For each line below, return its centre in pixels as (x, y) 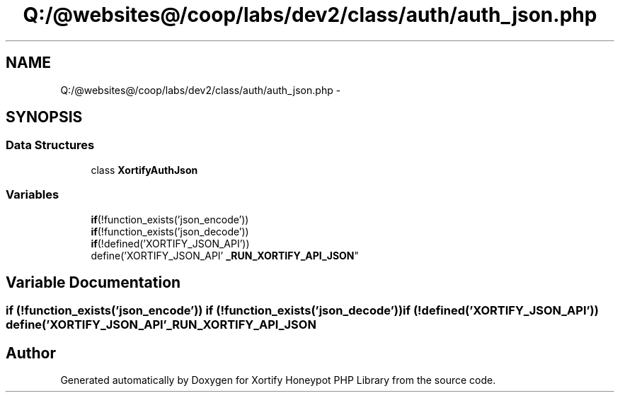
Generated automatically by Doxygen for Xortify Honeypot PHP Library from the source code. (278, 380)
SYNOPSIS (44, 117)
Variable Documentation (93, 282)
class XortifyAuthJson (144, 170)
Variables (33, 195)
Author (31, 353)
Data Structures (50, 145)
